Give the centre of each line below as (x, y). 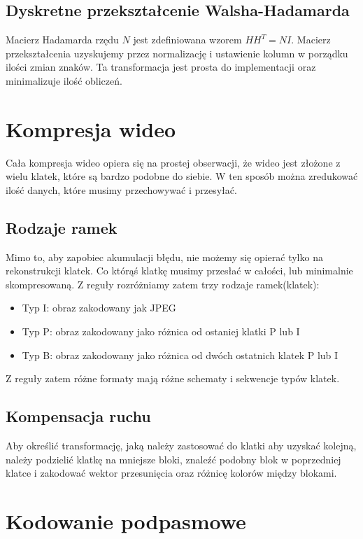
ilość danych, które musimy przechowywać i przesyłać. (121, 189)
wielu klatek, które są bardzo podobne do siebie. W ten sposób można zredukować (182, 176)
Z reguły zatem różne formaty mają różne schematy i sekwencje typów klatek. (173, 378)
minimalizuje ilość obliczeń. (64, 80)
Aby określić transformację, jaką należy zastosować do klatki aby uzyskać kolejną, (181, 446)
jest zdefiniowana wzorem (187, 40)
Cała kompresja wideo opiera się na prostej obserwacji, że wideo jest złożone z (173, 162)
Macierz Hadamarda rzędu (62, 40)
